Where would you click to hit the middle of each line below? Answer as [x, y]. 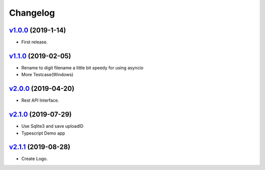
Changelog [32, 13]
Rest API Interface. [40, 100]
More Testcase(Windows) [47, 75]
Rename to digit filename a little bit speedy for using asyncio [82, 68]
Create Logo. [35, 159]
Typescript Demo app [43, 133]
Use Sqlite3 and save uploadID [52, 126]
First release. [35, 42]
